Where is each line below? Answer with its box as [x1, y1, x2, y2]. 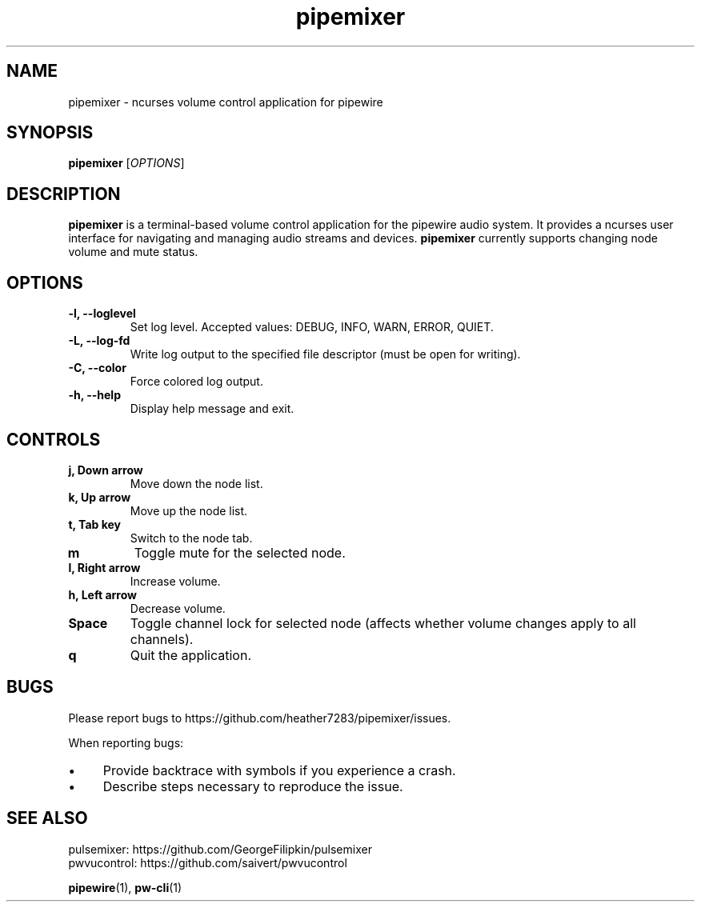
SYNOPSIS [6, 122, 94, 143]
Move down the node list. [130, 476, 263, 490]
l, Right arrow [68, 560, 141, 574]
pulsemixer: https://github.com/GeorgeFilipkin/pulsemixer [68, 842, 372, 856]
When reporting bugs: [68, 735, 184, 750]
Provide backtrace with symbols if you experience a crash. [102, 762, 456, 778]
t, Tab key [68, 517, 121, 531]
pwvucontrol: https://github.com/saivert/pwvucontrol [68, 855, 347, 870]
